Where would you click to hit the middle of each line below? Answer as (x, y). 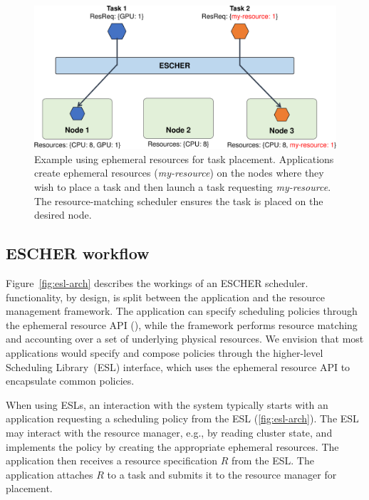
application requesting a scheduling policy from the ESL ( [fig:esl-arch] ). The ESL (182, 418)
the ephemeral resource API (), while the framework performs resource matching (182, 324)
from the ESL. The (273, 460)
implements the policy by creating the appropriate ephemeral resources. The (172, 446)
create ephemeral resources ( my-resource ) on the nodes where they (179, 173)
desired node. (63, 215)
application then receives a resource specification (112, 460)
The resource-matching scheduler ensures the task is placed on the (179, 200)
